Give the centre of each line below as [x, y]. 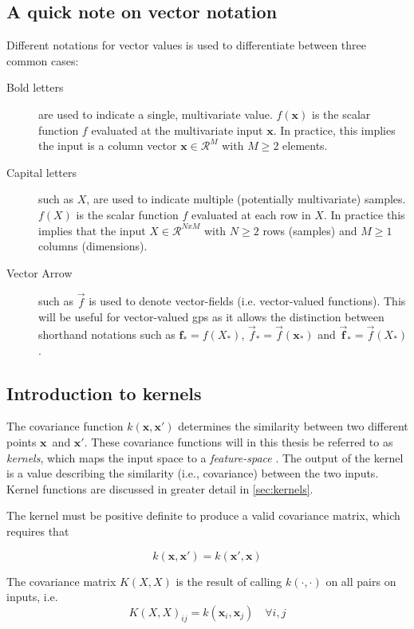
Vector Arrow [39, 272]
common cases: [43, 60]
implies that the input [92, 230]
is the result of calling [229, 581]
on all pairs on [361, 581]
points [22, 441]
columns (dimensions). [93, 246]
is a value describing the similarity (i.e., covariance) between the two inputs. [193, 473]
